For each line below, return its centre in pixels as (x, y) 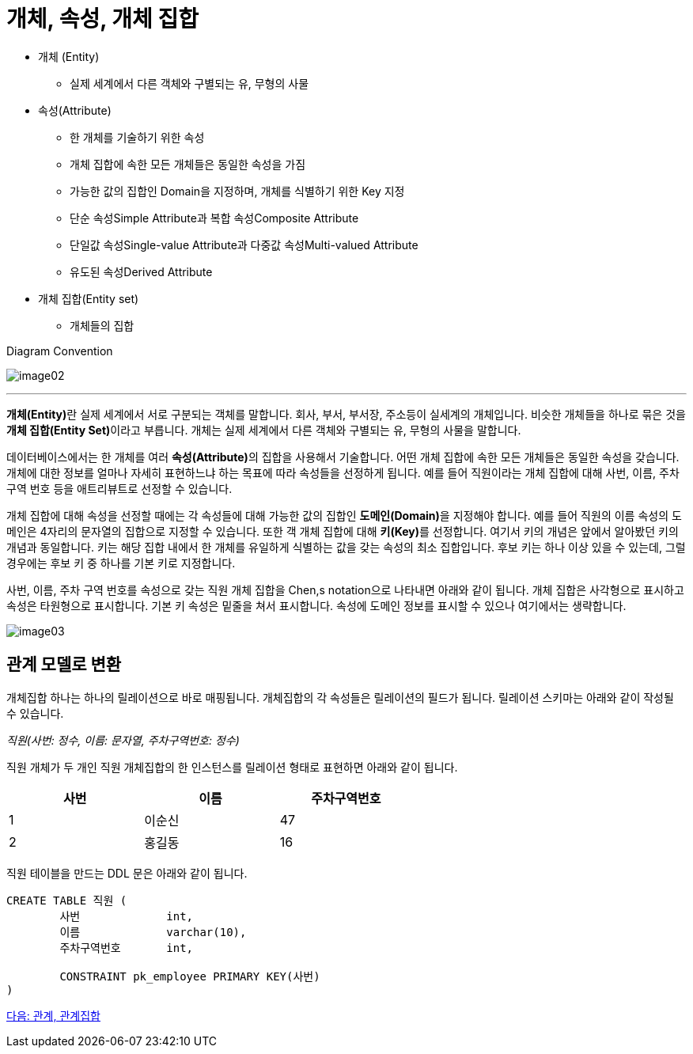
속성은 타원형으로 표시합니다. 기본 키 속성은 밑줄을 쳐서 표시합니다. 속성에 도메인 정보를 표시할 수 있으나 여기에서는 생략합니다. (316, 605)
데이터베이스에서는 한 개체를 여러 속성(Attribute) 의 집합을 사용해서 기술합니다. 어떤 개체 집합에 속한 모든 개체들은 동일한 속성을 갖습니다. (343, 457)
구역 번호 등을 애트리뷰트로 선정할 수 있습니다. (119, 488)
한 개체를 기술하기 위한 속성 (137, 137)
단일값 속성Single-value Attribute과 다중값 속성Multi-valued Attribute (244, 245)
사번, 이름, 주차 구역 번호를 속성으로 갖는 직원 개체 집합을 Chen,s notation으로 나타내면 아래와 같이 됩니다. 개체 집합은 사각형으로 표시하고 (345, 590)
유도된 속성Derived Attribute (141, 271)
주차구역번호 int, (127, 948)
